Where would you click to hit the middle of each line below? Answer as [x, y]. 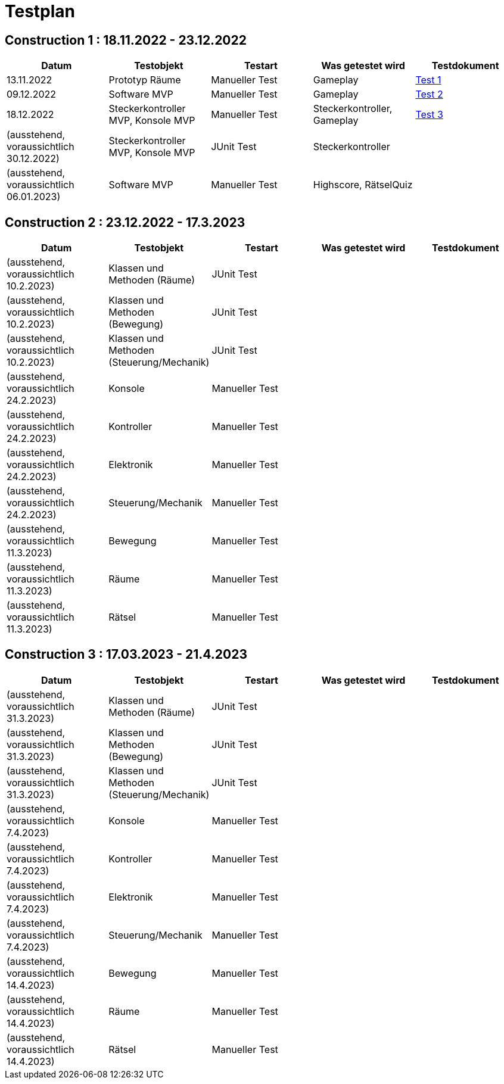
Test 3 [429, 115]
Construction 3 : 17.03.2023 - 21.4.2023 [126, 655]
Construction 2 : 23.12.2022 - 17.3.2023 [125, 222]
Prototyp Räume [145, 80]
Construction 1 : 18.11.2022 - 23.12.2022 [126, 40]
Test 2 [429, 94]
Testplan [40, 11]
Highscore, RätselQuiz [363, 185]
